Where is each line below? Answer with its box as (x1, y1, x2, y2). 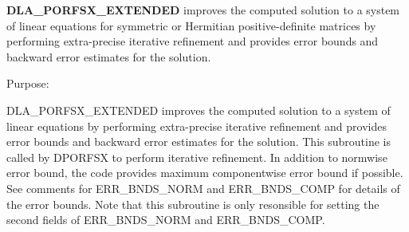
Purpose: (6, 75, 49, 92)
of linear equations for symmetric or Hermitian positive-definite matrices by (6, 17, 376, 33)
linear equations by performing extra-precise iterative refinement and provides (6, 117, 387, 134)
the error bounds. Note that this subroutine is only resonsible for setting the (6, 195, 380, 212)
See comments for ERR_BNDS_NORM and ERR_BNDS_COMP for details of (6, 179, 400, 196)
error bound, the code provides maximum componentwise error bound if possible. (6, 164, 403, 181)
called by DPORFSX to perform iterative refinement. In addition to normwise (6, 148, 387, 165)
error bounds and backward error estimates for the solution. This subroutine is (6, 133, 391, 150)
